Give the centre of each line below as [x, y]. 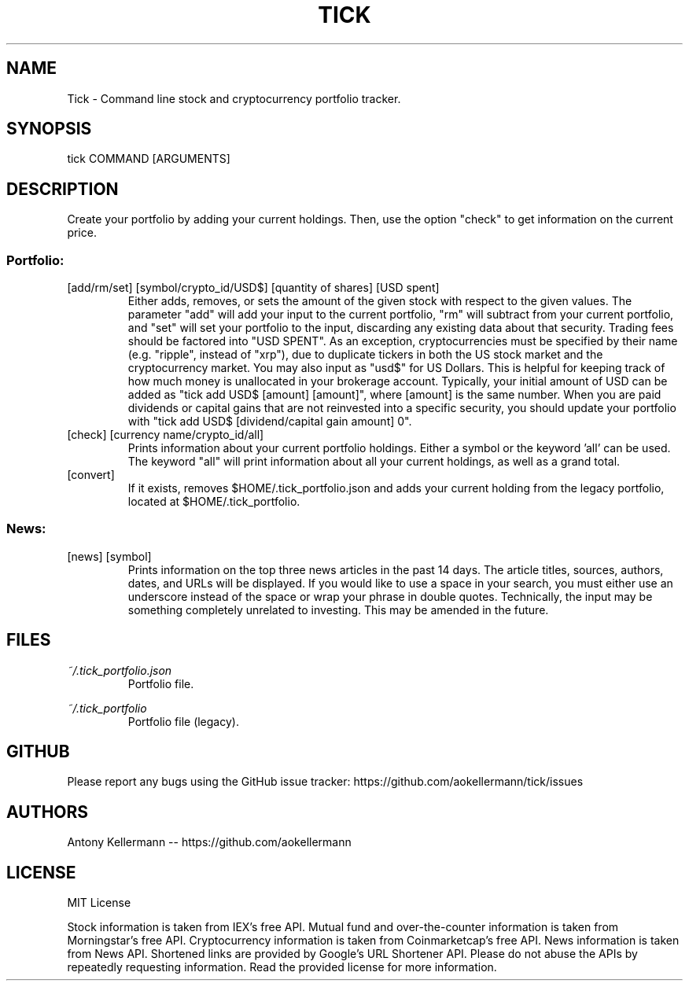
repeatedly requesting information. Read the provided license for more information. [282, 967]
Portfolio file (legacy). [183, 721]
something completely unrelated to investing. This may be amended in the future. [338, 610]
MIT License [99, 903]
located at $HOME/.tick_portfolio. [214, 502]
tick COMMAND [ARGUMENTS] [149, 159]
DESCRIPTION [63, 189]
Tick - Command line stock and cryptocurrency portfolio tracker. [234, 98]
